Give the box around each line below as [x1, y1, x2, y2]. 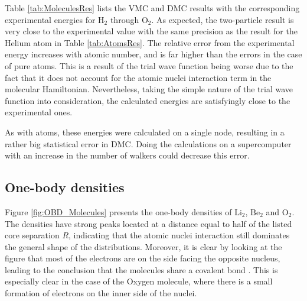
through [110, 13, 139, 25]
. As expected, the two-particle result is [151, 13, 294, 25]
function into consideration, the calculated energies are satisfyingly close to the [5, 94, 290, 106]
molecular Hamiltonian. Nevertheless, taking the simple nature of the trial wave [5, 83, 293, 95]
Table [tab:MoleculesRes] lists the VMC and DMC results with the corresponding [5, 2, 300, 14]
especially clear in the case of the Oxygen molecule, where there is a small [5, 275, 273, 287]
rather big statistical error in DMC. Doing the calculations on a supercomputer [5, 137, 292, 150]
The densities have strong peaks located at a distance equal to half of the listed [5, 217, 292, 229]
